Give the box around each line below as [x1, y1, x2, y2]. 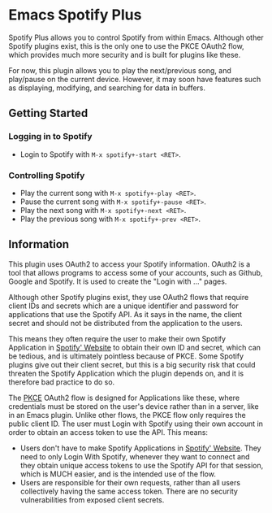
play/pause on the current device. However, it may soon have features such [8, 74, 261, 84]
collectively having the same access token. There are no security [19, 486, 238, 496]
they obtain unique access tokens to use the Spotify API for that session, [19, 460, 264, 470]
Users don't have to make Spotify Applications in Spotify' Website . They [19, 443, 261, 453]
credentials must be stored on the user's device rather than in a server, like [8, 401, 259, 411]
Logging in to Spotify [8, 131, 93, 142]
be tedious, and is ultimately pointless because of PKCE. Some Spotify [8, 351, 244, 361]
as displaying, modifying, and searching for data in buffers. [8, 83, 205, 93]
